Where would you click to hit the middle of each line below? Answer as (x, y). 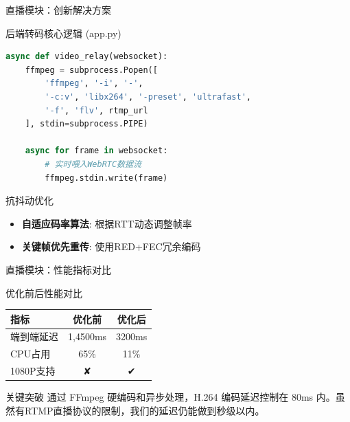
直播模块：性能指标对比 (58, 269)
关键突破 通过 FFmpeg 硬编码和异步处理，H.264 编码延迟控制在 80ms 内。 (171, 397)
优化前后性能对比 (44, 292)
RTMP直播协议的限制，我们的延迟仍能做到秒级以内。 (144, 410)
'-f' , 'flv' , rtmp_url (96, 110)
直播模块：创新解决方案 (58, 10)
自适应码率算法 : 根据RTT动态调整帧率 (107, 223)
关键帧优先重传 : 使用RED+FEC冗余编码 (111, 246)
